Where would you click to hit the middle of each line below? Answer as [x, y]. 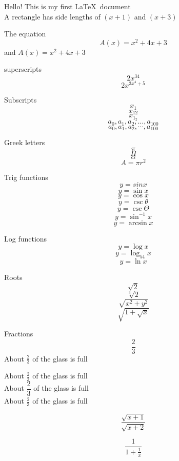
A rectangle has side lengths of [52, 16]
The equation [25, 34]
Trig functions [26, 177]
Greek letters [25, 142]
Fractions [19, 333]
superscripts [23, 69]
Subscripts [21, 99]
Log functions [26, 238]
